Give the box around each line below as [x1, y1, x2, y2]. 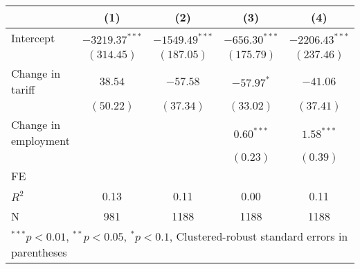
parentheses [11, 244, 67, 260]
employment [11, 132, 70, 148]
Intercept [11, 30, 55, 46]
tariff [11, 81, 35, 97]
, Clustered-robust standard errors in [169, 228, 348, 244]
